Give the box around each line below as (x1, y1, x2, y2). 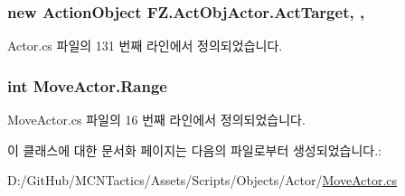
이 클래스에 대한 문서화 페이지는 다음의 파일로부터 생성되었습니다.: (7, 140, 381, 159)
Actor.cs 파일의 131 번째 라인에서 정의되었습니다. (7, 36, 283, 55)
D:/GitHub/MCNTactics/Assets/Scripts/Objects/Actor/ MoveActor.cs (7, 171, 398, 190)
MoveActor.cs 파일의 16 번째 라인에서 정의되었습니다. (7, 110, 306, 129)
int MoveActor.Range (7, 74, 167, 97)
